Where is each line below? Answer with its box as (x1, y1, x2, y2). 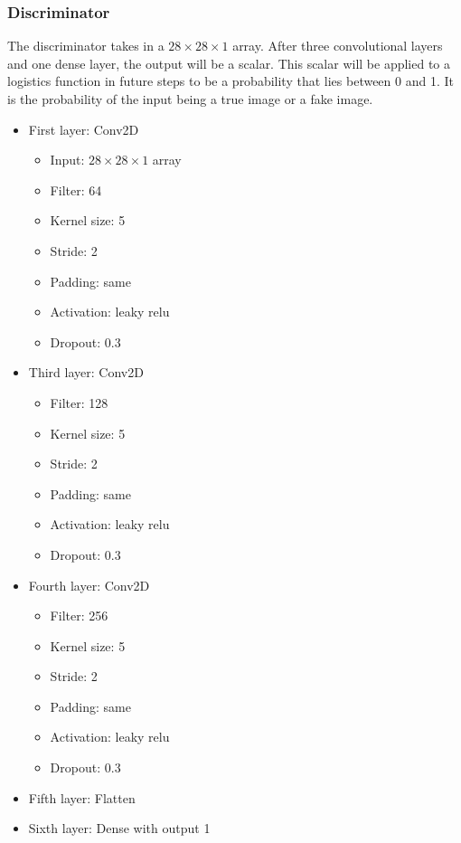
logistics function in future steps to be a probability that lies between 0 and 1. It (7, 71, 454, 90)
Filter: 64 (50, 180, 102, 199)
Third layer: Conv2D (28, 363, 144, 382)
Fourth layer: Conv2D (28, 575, 150, 594)
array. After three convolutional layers (232, 36, 443, 55)
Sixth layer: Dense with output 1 (28, 819, 211, 838)
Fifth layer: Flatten (28, 788, 136, 807)
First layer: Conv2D (28, 119, 139, 138)
